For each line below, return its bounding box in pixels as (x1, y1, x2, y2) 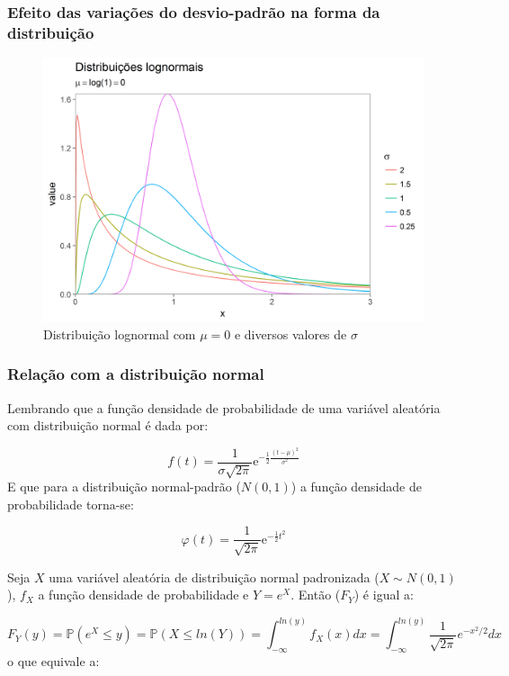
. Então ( (290, 585, 341, 604)
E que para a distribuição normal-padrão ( (7, 477, 241, 496)
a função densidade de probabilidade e (38, 585, 249, 604)
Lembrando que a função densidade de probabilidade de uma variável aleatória (7, 398, 441, 417)
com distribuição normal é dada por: (7, 416, 209, 435)
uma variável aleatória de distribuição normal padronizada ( (49, 567, 380, 586)
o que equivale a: (7, 652, 100, 671)
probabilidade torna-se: (7, 494, 134, 513)
